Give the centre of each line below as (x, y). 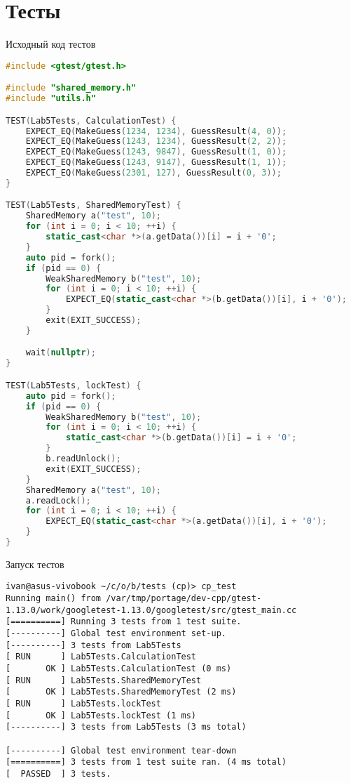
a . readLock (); (58, 500)
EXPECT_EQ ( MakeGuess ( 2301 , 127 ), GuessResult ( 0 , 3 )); (153, 173)
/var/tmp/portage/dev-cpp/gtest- (184, 599)
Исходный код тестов (51, 44)
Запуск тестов (35, 564)
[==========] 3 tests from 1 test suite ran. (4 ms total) (146, 762)
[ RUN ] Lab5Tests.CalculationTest (101, 657)
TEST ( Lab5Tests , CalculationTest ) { (91, 120)
